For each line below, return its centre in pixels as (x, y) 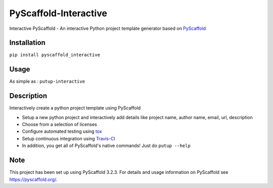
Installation (27, 43)
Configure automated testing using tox (62, 131)
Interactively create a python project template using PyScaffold (75, 108)
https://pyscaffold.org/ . (33, 179)
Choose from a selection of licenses (59, 125)
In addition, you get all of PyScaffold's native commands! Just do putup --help (106, 146)
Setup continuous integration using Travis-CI (69, 138)
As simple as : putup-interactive (47, 82)
